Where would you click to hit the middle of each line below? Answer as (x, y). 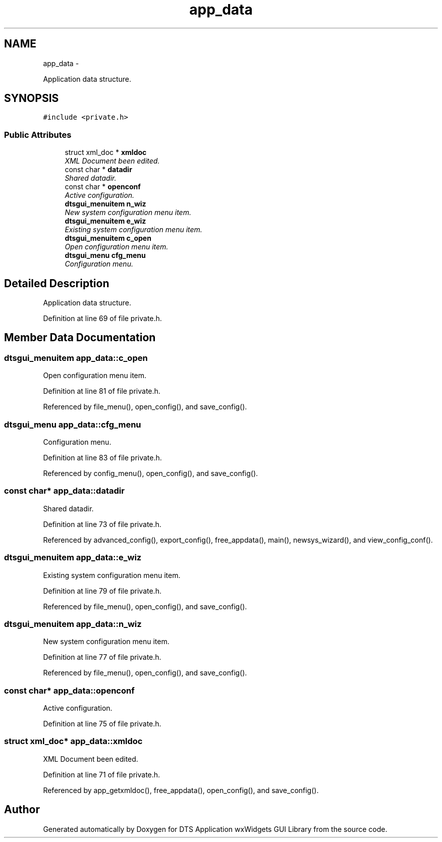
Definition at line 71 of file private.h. (102, 774)
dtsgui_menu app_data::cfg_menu (73, 424)
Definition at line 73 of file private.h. (102, 524)
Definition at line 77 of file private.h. (102, 657)
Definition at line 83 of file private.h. (102, 458)
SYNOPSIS (32, 98)
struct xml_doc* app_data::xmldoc (73, 741)
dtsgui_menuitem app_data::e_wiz (73, 558)
